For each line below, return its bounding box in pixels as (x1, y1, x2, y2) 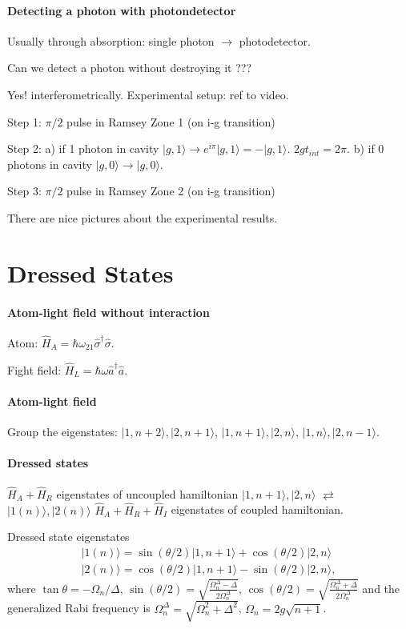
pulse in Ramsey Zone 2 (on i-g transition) (66, 182, 275, 199)
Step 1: (7, 113, 42, 130)
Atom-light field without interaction (7, 303, 210, 320)
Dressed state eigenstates (7, 528, 130, 545)
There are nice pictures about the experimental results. (7, 209, 278, 226)
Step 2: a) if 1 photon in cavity (7, 140, 159, 157)
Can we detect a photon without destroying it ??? (7, 59, 251, 76)
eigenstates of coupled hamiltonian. (171, 501, 344, 518)
